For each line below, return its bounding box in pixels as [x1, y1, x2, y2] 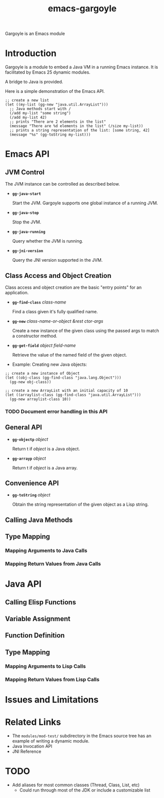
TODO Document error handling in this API [5, 408, 108, 415]
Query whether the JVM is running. [12, 238, 83, 244]
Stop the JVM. [12, 219, 42, 225]
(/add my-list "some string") [9, 111, 71, 116]
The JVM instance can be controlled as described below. [5, 181, 120, 187]
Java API [5, 578, 42, 590]
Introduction [5, 48, 57, 59]
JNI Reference [12, 748, 42, 754]
